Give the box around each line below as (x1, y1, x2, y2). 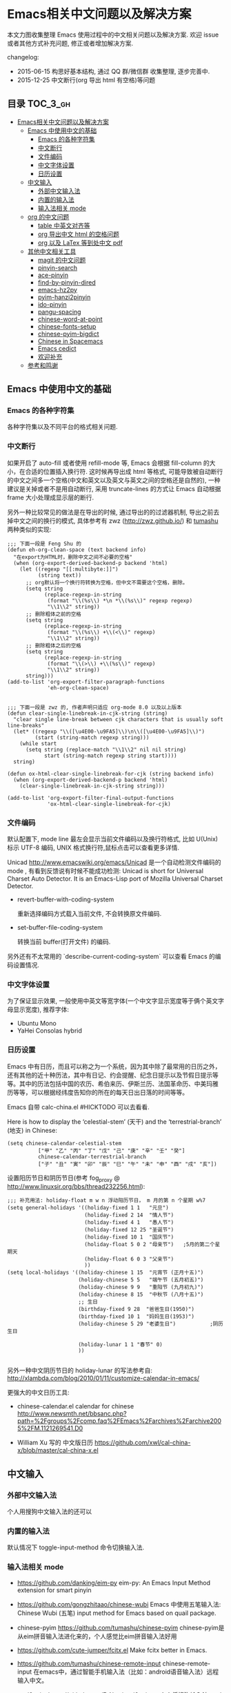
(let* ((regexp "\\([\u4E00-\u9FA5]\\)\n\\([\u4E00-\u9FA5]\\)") (13, 728, 205, 735)
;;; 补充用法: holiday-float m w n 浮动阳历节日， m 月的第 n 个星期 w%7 (7, 1197, 205, 1204)
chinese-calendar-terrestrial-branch (37, 1153, 147, 1160)
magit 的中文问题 (37, 256, 86, 264)
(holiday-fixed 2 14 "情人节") (83, 1212, 174, 1219)
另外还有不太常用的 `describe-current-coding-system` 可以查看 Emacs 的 (7, 953, 215, 961)
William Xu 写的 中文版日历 (17, 1438, 93, 1447)
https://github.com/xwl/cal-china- (94, 1438, 191, 1447)
